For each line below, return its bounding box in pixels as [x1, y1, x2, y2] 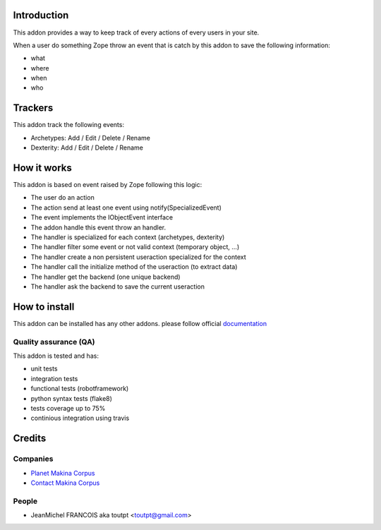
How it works [13, 162, 72, 174]
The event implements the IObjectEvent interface [30, 213, 173, 222]
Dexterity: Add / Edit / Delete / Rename [30, 143, 144, 152]
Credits [13, 433, 47, 445]
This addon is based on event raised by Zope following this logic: [13, 181, 202, 189]
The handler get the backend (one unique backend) [30, 272, 181, 281]
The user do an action [30, 193, 95, 202]
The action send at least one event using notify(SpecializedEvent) [30, 203, 222, 212]
